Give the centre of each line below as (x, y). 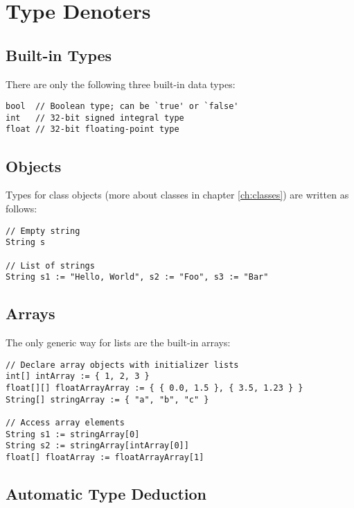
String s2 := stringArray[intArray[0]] (97, 446)
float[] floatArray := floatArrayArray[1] (105, 457)
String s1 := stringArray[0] (73, 434)
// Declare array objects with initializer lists (122, 365)
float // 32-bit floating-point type (92, 129)
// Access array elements (65, 422)
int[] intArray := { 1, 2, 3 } (78, 376)
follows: (21, 208)
